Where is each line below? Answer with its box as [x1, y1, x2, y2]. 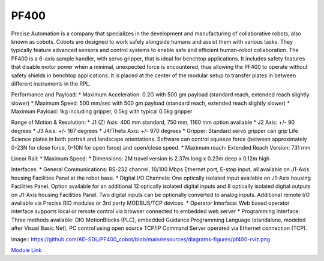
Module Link [11, 246, 42, 254]
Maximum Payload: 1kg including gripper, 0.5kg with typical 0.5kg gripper [11, 108, 193, 115]
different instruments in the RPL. [11, 80, 91, 87]
